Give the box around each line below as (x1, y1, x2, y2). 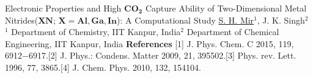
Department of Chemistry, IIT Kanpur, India (11, 25, 181, 38)
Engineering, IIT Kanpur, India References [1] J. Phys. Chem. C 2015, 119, (5, 37, 294, 50)
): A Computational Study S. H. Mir (117, 13, 254, 26)
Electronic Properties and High (5, 2, 122, 14)
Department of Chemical (186, 25, 279, 38)
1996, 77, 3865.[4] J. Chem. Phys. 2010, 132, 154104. (5, 60, 201, 73)
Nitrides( (5, 13, 39, 26)
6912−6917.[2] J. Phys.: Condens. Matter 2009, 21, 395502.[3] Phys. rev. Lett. (5, 49, 296, 62)
